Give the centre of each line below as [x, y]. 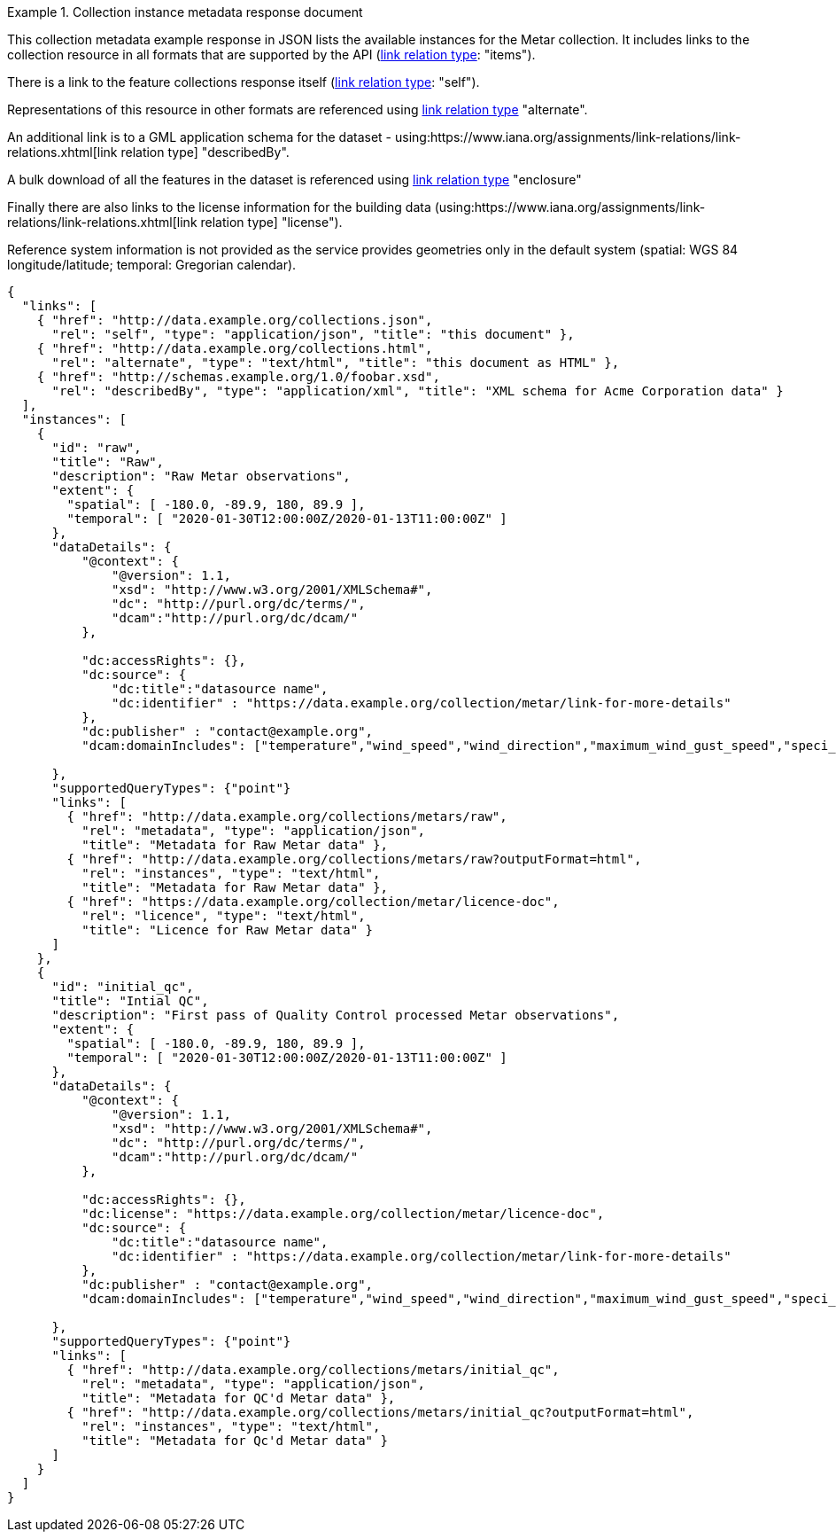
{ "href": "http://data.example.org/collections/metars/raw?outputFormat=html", [354, 859]
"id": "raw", [97, 448]
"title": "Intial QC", [130, 1001]
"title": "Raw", [108, 462]
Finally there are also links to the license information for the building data [219, 207]
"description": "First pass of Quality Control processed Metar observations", [336, 1015]
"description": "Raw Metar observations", [201, 476]
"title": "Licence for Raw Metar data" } [228, 930]
